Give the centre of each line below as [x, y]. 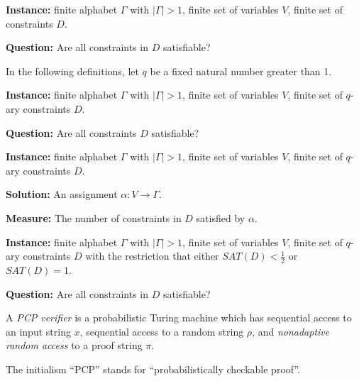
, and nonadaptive [291, 331]
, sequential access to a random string [162, 331]
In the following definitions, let [72, 71]
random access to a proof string [74, 345]
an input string [38, 331]
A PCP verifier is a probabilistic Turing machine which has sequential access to [179, 317]
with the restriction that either [152, 256]
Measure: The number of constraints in [94, 217]
